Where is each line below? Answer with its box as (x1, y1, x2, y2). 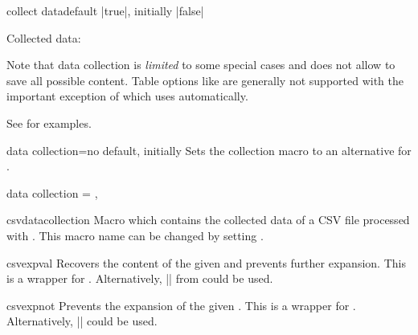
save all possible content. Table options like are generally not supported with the (6, 71, 404, 88)
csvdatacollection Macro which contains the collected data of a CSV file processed (6, 211, 410, 228)
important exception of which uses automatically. (6, 88, 248, 104)
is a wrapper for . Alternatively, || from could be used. (6, 270, 273, 287)
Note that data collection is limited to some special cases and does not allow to (6, 56, 395, 73)
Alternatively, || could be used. (6, 313, 158, 329)
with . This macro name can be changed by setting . (6, 227, 264, 243)
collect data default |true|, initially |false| (6, 2, 204, 18)
